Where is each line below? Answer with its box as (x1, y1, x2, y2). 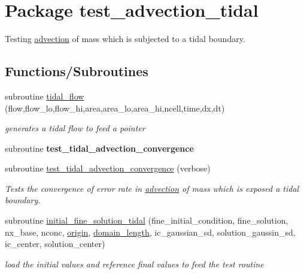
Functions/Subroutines (5, 62, 148, 80)
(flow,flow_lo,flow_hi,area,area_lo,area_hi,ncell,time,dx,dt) (5, 101, 225, 114)
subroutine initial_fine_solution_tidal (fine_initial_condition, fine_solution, (5, 214, 288, 227)
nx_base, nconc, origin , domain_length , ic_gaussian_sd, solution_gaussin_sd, (5, 225, 296, 238)
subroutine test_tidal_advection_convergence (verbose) (5, 162, 211, 174)
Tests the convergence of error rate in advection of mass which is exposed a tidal (5, 182, 299, 194)
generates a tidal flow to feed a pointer (5, 122, 145, 134)
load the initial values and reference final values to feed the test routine (5, 257, 264, 270)
